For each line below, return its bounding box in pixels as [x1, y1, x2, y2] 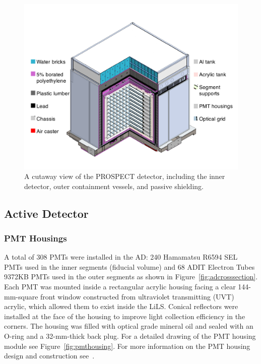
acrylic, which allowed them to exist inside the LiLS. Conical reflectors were [4, 301, 238, 312]
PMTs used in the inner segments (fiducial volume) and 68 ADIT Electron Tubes [4, 261, 255, 272]
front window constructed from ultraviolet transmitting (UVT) [40, 291, 234, 301]
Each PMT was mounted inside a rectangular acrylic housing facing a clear [4, 281, 236, 292]
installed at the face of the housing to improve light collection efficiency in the [4, 311, 245, 321]
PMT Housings [4, 232, 67, 244]
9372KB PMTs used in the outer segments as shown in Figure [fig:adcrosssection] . [4, 271, 258, 282]
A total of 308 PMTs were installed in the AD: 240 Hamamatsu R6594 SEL [4, 252, 238, 262]
